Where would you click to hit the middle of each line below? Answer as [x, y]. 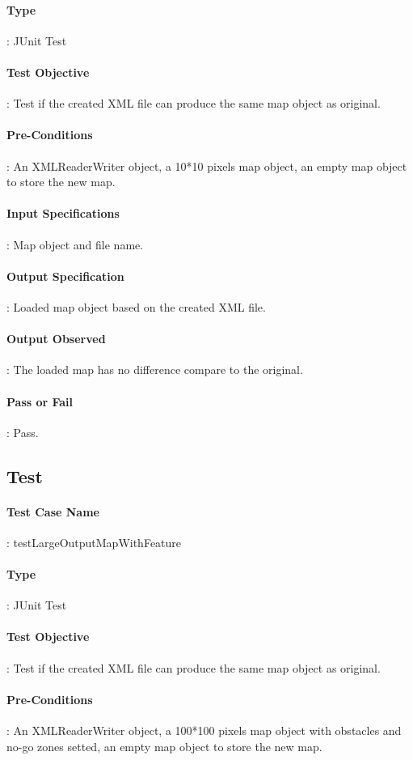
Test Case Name [53, 511]
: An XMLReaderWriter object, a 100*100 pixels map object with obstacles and [204, 730]
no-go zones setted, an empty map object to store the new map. [164, 746]
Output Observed [56, 339]
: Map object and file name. [75, 244]
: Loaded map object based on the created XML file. [136, 306]
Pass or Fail [40, 401]
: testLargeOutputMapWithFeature [94, 542]
